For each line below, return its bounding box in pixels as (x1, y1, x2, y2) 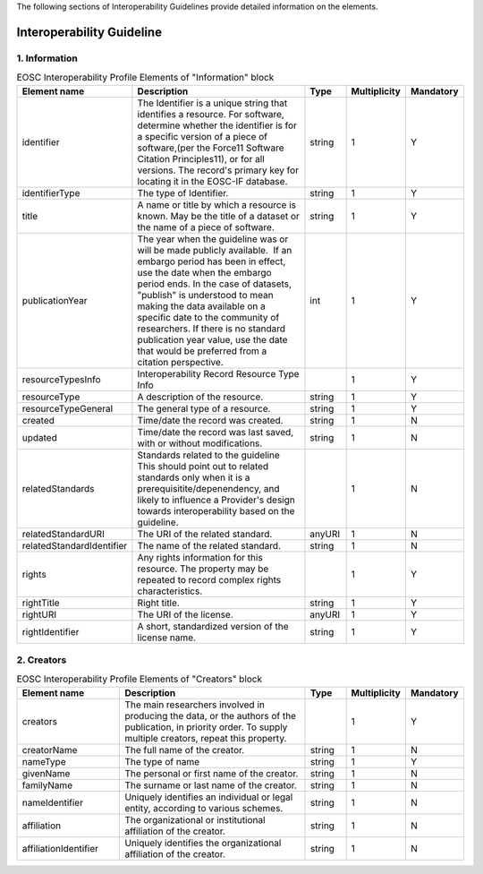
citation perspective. (137, 356, 224, 368)
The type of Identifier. (137, 186, 229, 199)
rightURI (21, 608, 57, 621)
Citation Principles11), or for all (137, 152, 265, 165)
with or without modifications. (137, 437, 263, 450)
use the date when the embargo (137, 266, 272, 278)
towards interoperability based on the (137, 504, 295, 517)
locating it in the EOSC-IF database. (137, 175, 288, 187)
